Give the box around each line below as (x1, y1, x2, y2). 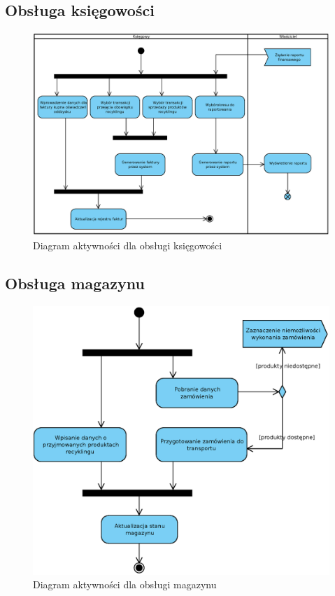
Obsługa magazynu (5, 272, 145, 293)
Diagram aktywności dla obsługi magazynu (33, 577, 217, 592)
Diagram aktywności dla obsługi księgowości (33, 237, 222, 252)
